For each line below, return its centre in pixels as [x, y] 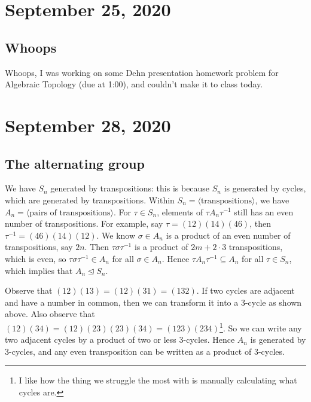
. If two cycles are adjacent [246, 290]
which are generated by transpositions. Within [90, 200]
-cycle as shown [273, 302]
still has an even [264, 211]
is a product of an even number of [228, 235]
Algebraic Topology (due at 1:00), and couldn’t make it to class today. [134, 84]
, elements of [180, 211]
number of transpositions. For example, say [84, 223]
